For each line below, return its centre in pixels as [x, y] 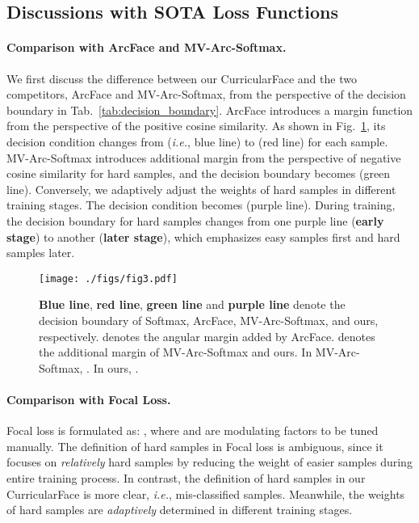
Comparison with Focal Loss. [89, 399]
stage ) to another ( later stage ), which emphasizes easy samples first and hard [203, 236]
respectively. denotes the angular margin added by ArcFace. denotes [207, 336]
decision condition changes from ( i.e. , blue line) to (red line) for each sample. [197, 141]
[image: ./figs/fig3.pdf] [108, 278]
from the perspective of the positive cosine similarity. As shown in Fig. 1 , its [196, 126]
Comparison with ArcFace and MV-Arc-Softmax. [147, 47]
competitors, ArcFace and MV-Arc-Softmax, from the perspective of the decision [206, 94]
